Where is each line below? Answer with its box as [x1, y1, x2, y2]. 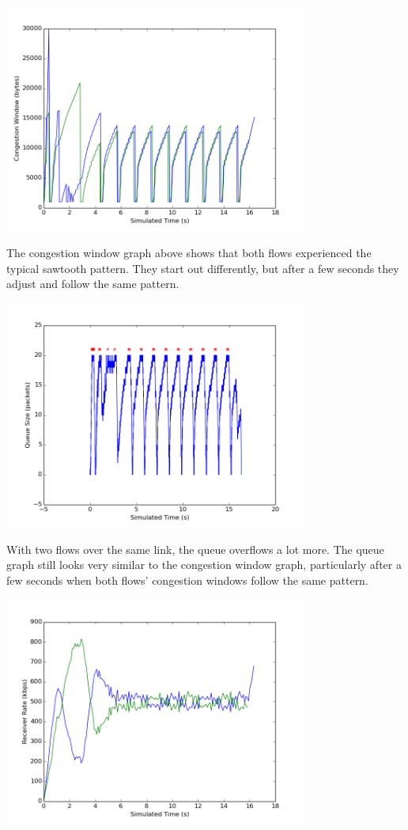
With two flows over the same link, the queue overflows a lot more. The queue [6, 540, 384, 557]
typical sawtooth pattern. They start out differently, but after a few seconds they [6, 260, 399, 276]
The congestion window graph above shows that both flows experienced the [6, 244, 372, 261]
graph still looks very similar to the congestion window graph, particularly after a [6, 556, 402, 573]
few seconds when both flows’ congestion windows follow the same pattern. [6, 572, 368, 589]
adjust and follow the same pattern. [6, 275, 179, 292]
